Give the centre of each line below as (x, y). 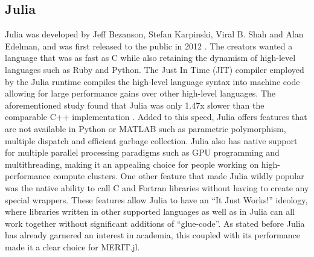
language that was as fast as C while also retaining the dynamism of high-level (150, 58)
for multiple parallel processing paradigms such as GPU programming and (142, 152)
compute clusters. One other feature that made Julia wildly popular (179, 176)
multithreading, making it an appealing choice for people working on (132, 164)
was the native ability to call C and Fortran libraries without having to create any (157, 187)
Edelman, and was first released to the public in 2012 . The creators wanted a (149, 46)
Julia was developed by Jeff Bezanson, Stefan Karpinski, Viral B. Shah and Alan (154, 34)
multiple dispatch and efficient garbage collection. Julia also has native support (151, 140)
